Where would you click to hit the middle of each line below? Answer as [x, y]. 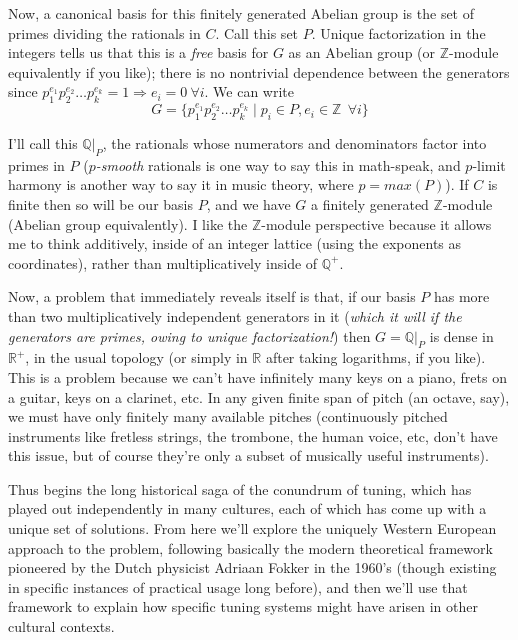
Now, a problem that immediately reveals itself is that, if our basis [212, 296]
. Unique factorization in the [398, 32]
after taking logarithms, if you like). [375, 357]
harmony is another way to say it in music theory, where [181, 184]
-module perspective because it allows [376, 223]
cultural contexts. [61, 626]
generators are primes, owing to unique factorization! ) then [189, 335]
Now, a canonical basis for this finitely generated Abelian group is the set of [241, 13]
